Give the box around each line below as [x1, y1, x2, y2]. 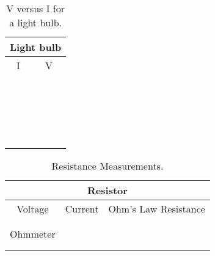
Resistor [87, 183, 128, 197]
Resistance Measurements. [51, 159, 164, 173]
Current [65, 201, 99, 216]
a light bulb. [9, 15, 62, 29]
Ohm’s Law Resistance [108, 201, 205, 216]
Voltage [16, 201, 49, 216]
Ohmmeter [10, 227, 56, 241]
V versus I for [6, 1, 65, 15]
